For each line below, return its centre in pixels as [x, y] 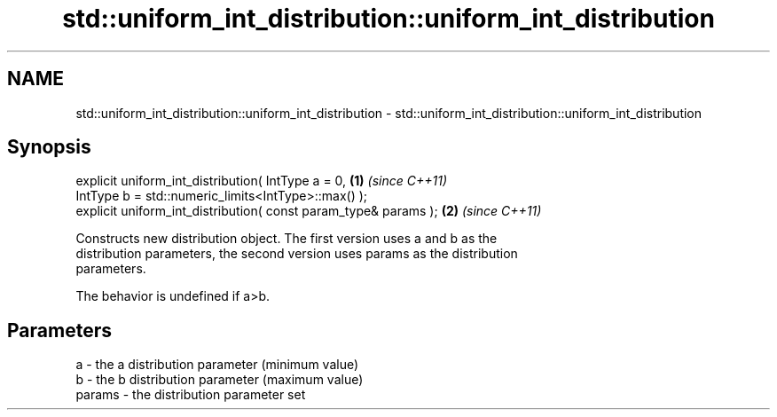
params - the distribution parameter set [191, 395]
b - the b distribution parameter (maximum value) [220, 380]
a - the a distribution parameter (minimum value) [217, 365]
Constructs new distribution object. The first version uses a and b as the [286, 239]
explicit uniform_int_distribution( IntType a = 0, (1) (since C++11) [262, 181]
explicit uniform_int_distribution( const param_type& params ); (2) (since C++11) [309, 211]
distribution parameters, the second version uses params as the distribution [297, 254]
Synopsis [49, 147]
